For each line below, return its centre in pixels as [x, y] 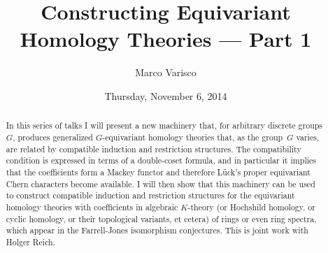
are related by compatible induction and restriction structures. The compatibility [154, 149]
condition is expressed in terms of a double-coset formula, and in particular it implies [161, 160]
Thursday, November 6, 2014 [166, 95]
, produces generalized [53, 137]
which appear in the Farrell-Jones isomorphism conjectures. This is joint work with [157, 230]
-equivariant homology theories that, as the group [193, 137]
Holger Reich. [31, 241]
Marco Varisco [166, 72]
